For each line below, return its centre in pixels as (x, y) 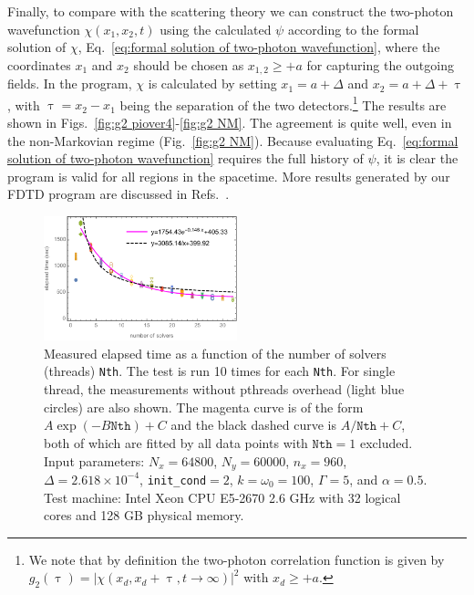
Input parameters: (94, 460)
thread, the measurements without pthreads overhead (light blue (224, 389)
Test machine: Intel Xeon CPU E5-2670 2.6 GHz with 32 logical (222, 497)
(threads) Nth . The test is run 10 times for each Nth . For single (220, 371)
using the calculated (216, 29)
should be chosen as (189, 64)
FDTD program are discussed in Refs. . (118, 194)
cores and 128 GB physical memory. (144, 515)
